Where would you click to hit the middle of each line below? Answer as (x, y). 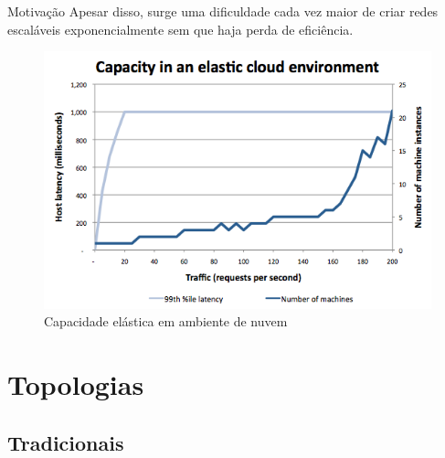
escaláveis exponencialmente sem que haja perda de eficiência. (180, 29)
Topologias (76, 383)
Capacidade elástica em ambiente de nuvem (166, 321)
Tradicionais (66, 442)
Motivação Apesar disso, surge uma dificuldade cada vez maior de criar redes (223, 11)
